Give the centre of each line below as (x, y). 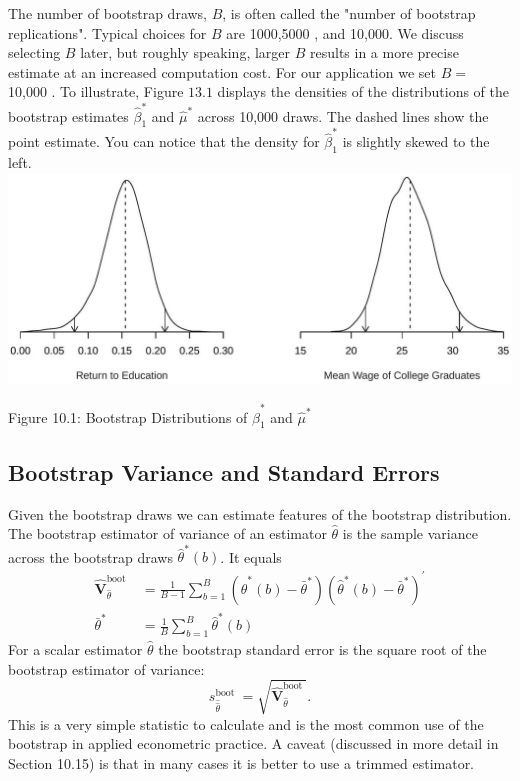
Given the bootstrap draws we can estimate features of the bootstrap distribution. (260, 513)
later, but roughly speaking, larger (185, 52)
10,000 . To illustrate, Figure (96, 91)
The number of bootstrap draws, (108, 13)
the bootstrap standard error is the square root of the (322, 649)
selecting (34, 52)
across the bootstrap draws (90, 556)
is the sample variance (410, 533)
